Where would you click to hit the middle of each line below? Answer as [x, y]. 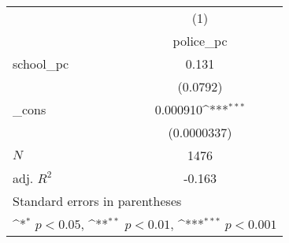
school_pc [41, 64]
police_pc [200, 41]
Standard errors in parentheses [97, 201]
